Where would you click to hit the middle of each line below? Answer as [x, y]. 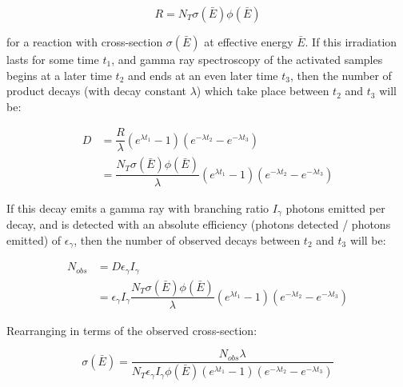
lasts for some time [53, 59]
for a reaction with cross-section [85, 42]
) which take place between [263, 91]
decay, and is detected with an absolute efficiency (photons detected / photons [199, 223]
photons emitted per [335, 207]
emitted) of [34, 239]
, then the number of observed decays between [187, 239]
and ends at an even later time [203, 75]
